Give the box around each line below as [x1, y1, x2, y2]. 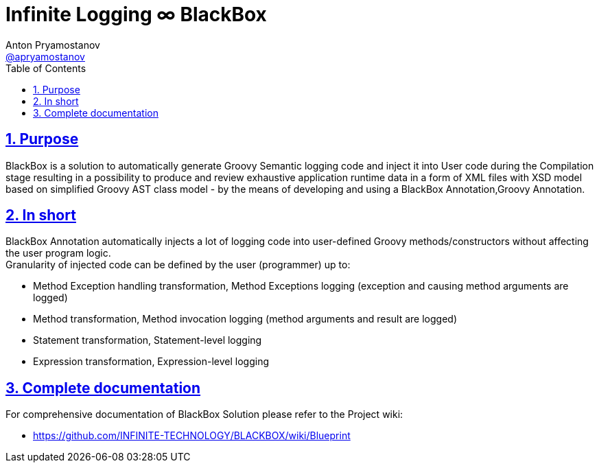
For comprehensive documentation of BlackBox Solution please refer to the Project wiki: [5, 408, 403, 421]
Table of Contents [5, 62, 86, 74]
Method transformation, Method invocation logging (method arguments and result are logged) [33, 313, 458, 325]
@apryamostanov [5, 50, 85, 62]
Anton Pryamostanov [5, 38, 100, 51]
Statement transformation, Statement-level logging [33, 334, 262, 347]
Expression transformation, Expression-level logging [33, 355, 270, 368]
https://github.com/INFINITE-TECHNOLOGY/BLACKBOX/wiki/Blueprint [33, 430, 351, 442]
